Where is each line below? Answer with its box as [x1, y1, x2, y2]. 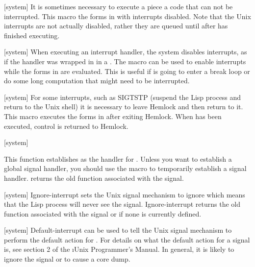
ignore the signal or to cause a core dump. [4, 254, 130, 264]
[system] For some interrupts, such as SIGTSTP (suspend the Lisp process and [4, 92, 241, 102]
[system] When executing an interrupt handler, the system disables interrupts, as [4, 47, 247, 57]
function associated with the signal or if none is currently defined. [4, 208, 202, 218]
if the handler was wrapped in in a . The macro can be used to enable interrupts [4, 56, 246, 66]
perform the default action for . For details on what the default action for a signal [4, 234, 250, 244]
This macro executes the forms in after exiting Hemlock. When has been [4, 111, 222, 121]
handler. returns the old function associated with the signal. [4, 172, 184, 183]
